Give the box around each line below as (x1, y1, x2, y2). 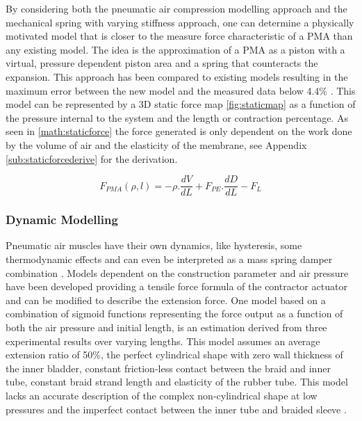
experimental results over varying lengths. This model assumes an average (6, 333, 320, 348)
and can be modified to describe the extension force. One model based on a (6, 292, 326, 307)
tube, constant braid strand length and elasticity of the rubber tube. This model (6, 374, 348, 389)
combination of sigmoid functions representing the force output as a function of (6, 306, 343, 321)
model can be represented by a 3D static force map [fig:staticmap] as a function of (6, 97, 356, 111)
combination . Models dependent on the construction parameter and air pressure (6, 265, 349, 280)
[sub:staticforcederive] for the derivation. (6, 151, 178, 166)
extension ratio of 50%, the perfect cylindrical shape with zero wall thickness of (6, 347, 343, 362)
